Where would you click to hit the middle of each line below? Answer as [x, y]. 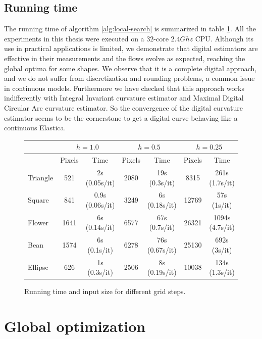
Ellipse [38, 267]
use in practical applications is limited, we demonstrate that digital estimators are [131, 48]
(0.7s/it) [162, 227]
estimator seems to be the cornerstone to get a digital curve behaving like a [121, 117]
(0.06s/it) [100, 204]
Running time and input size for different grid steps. [105, 291]
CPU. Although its [224, 38]
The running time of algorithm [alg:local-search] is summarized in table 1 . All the [130, 29]
